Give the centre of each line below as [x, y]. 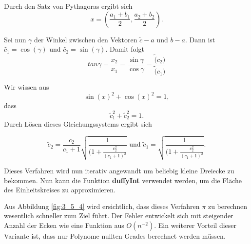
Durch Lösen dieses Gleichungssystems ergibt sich [78, 123]
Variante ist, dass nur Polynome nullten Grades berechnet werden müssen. [115, 235]
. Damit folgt [125, 49]
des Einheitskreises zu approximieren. [60, 190]
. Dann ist [200, 39]
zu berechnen [228, 206]
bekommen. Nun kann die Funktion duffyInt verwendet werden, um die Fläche [123, 180]
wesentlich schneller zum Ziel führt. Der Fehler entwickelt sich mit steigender [119, 216]
